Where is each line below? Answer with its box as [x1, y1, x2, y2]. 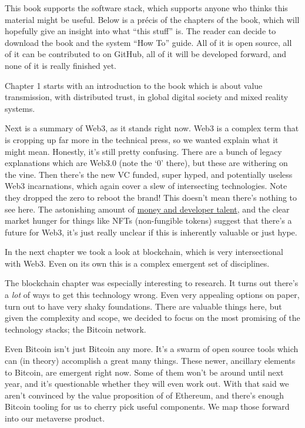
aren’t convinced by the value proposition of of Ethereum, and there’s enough [5, 389, 284, 401]
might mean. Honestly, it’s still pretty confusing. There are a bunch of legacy [5, 145, 282, 157]
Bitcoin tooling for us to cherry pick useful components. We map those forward [5, 400, 290, 413]
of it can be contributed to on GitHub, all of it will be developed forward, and [5, 48, 286, 60]
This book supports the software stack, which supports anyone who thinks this [5, 2, 288, 14]
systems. [5, 102, 35, 114]
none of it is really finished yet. [5, 59, 116, 71]
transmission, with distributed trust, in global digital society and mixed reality [5, 91, 289, 103]
